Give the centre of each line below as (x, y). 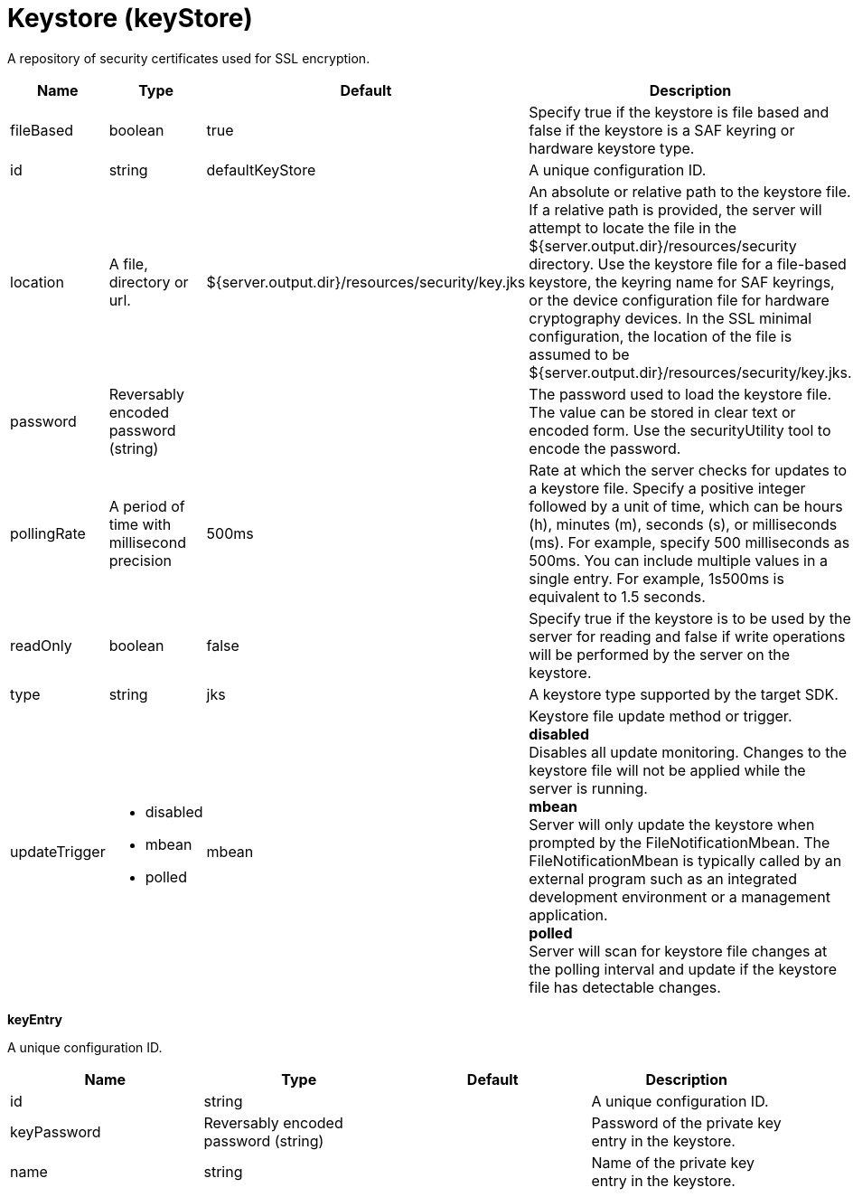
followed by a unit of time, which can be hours (686, 506)
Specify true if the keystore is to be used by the (690, 618)
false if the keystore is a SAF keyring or (662, 130)
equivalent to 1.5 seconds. (617, 596)
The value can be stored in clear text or (662, 412)
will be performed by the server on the (660, 654)
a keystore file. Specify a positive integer (667, 488)
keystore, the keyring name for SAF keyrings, (682, 282)
